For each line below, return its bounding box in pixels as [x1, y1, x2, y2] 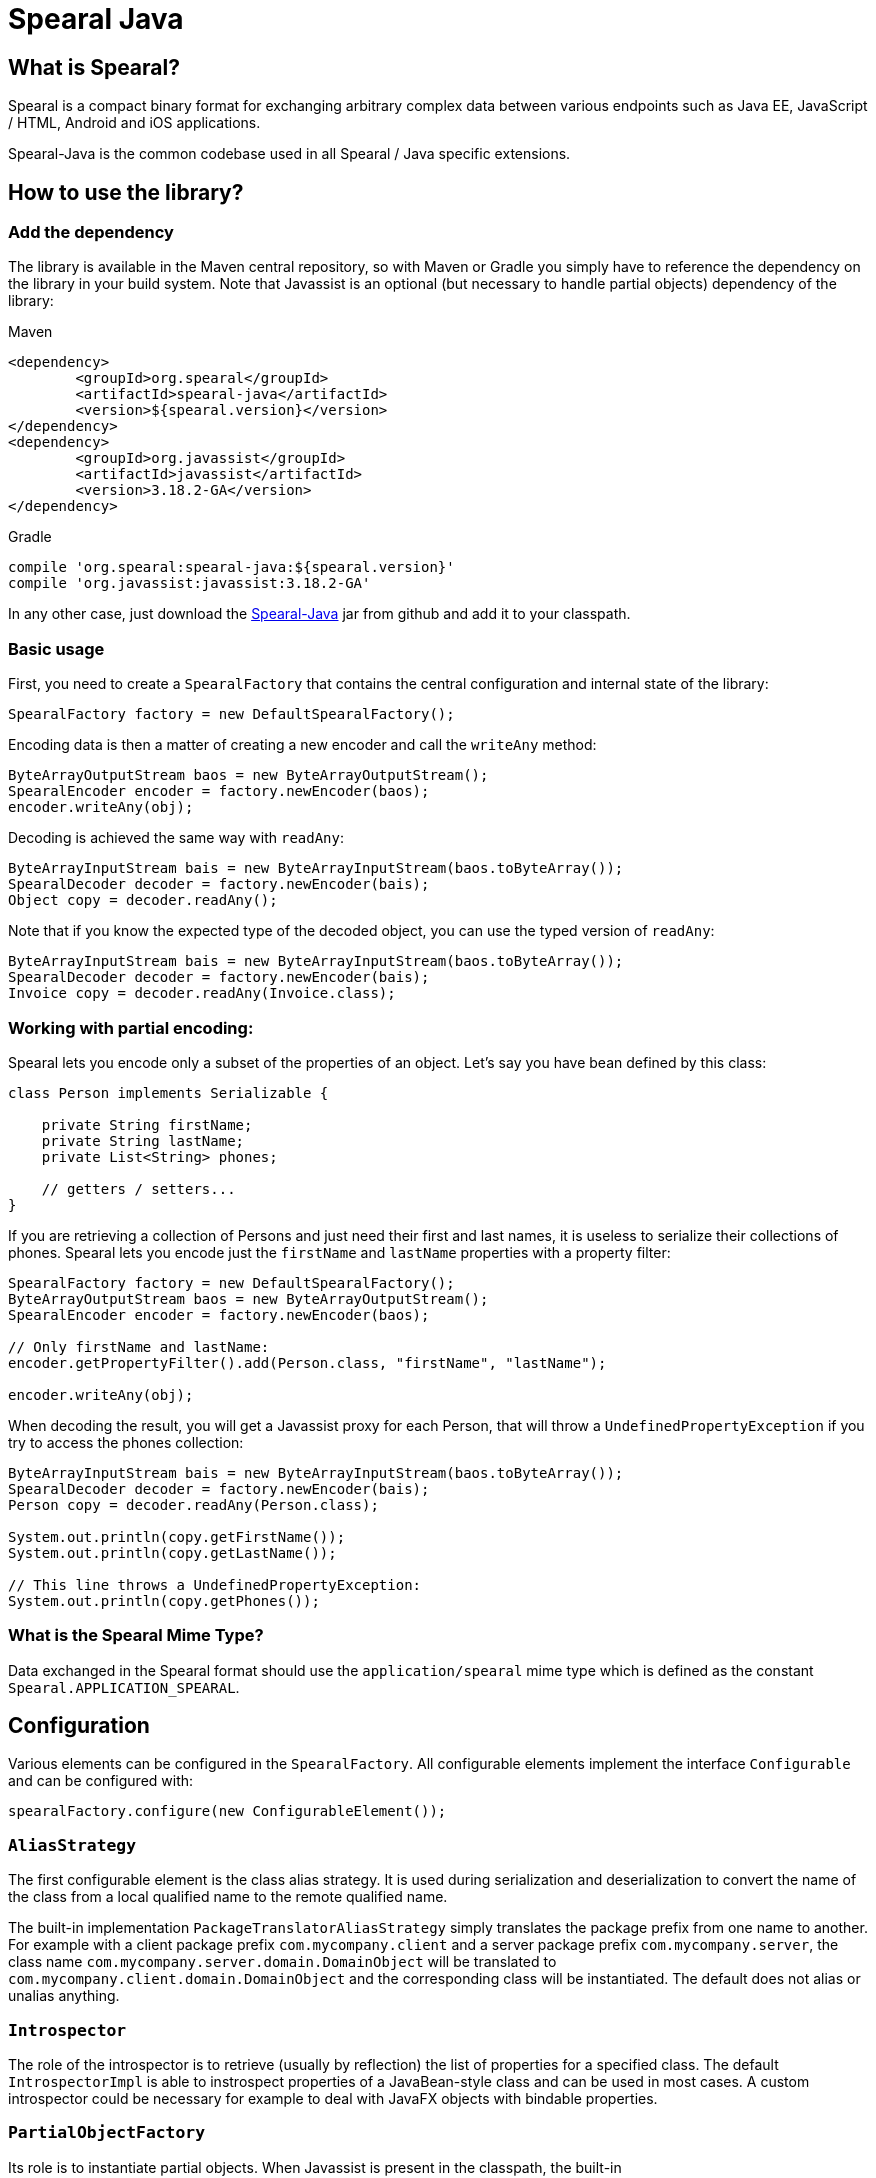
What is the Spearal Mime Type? [8, 1625, 264, 1646]
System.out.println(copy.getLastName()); [8, 1544, 337, 1561]
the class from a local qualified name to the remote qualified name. [8, 1888, 448, 1906]
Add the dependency [8, 222, 174, 243]
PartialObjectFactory [8, 2123, 205, 2143]
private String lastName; [41, 1132, 245, 1149]
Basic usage [8, 638, 105, 659]
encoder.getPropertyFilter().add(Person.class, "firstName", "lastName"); [8, 1354, 607, 1371]
